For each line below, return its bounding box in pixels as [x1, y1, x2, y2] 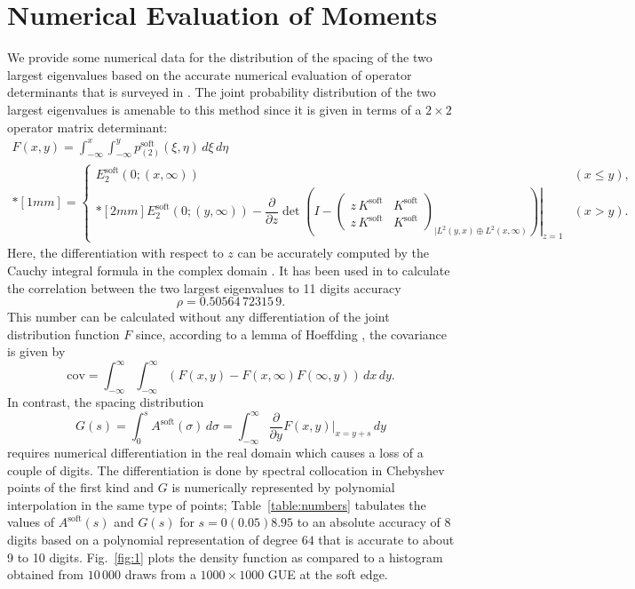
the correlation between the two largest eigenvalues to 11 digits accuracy [7, 278, 401, 297]
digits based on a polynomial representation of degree [7, 530, 298, 549]
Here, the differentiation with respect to [7, 243, 224, 262]
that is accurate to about [318, 530, 455, 549]
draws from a [124, 565, 196, 584]
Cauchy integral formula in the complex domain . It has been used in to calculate [7, 260, 450, 279]
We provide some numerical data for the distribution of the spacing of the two [7, 48, 433, 67]
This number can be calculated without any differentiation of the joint [7, 307, 390, 326]
